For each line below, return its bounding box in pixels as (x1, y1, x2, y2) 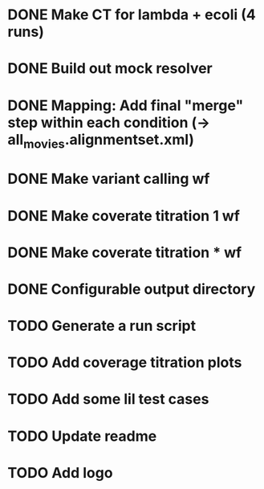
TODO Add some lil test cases (7, 390, 209, 409)
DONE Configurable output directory (7, 279, 256, 298)
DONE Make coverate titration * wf (7, 243, 242, 262)
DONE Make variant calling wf (7, 170, 210, 188)
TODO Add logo (7, 463, 113, 482)
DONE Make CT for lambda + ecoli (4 (7, 6, 256, 24)
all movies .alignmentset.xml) (7, 130, 194, 152)
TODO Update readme (7, 427, 157, 445)
